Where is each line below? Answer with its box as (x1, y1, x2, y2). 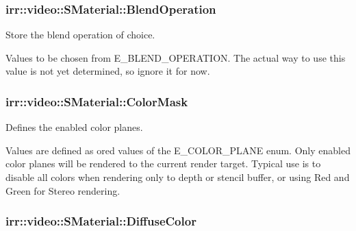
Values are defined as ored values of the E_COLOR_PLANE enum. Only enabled (5, 143, 351, 157)
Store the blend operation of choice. (5, 27, 155, 42)
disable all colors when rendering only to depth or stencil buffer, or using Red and (5, 170, 350, 184)
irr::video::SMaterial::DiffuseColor (5, 212, 196, 230)
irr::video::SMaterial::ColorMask (5, 93, 188, 110)
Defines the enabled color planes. (5, 120, 143, 134)
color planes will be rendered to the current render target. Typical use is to (5, 156, 321, 171)
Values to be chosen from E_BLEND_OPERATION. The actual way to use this (5, 50, 346, 64)
